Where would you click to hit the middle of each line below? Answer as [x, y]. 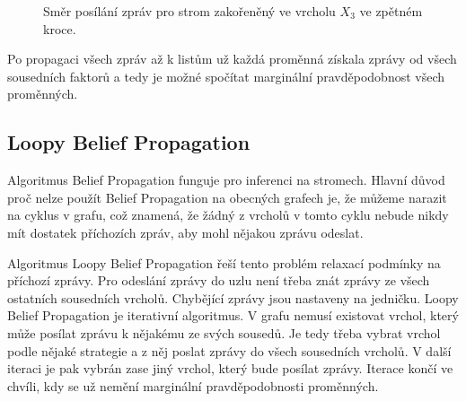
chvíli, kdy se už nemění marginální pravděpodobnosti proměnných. [193, 385]
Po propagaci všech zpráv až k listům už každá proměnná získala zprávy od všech [232, 59]
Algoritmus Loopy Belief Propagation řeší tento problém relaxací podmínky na [224, 262]
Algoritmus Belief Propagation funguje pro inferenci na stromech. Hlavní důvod [226, 180]
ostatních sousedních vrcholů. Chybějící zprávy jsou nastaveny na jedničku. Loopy [233, 297]
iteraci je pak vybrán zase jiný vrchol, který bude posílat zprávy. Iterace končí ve [230, 368]
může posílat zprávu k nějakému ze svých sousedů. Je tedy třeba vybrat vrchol [224, 332]
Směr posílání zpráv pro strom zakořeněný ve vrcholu [189, 11]
